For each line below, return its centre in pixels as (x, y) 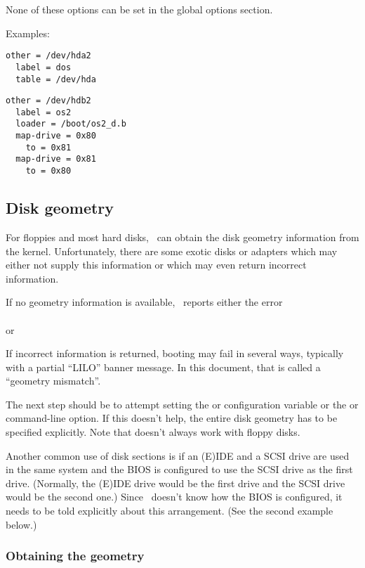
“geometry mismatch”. (53, 381)
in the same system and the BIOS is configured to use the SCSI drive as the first (179, 469)
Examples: (28, 33)
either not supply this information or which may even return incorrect (156, 265)
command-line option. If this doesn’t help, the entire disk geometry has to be (172, 418)
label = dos (44, 67)
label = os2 (44, 112)
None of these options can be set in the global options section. (139, 9)
